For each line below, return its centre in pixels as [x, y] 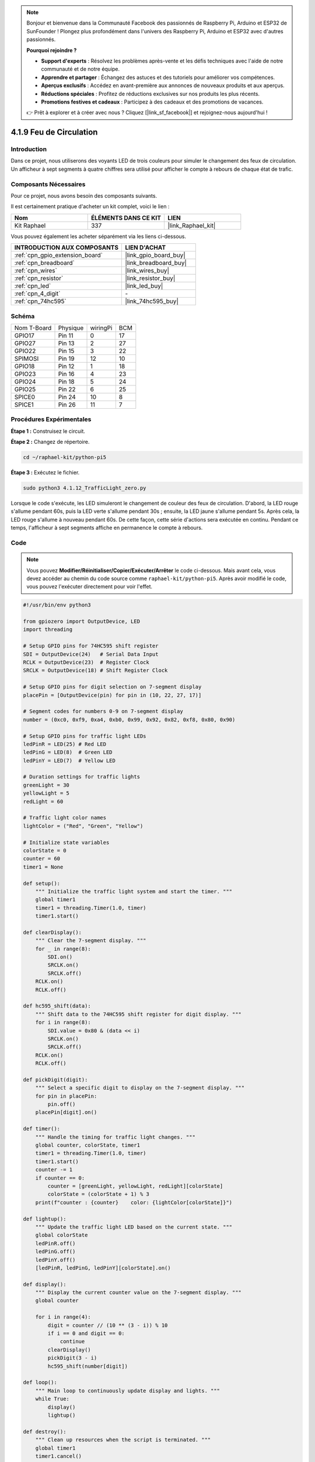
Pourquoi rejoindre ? [52, 50]
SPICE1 [24, 405]
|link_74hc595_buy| [152, 301]
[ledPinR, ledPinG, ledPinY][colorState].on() [103, 1268]
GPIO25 [25, 389]
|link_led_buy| [144, 286]
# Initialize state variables [66, 842]
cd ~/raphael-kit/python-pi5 [65, 457]
